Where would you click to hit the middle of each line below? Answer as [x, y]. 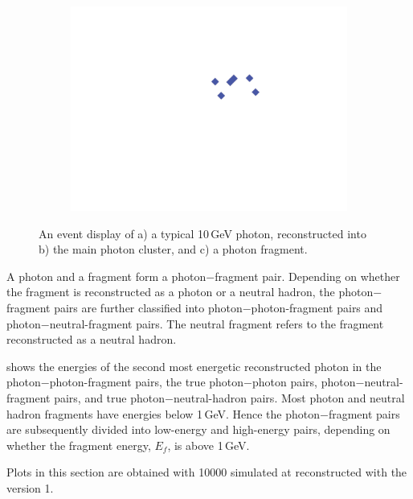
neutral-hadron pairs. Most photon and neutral [289, 397]
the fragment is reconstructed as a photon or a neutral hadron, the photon [190, 292]
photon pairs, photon [304, 382]
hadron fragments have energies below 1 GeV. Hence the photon [164, 413]
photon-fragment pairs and [317, 307]
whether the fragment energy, [79, 445]
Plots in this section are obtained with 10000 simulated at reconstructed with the [207, 472]
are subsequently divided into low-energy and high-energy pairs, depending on [198, 429]
